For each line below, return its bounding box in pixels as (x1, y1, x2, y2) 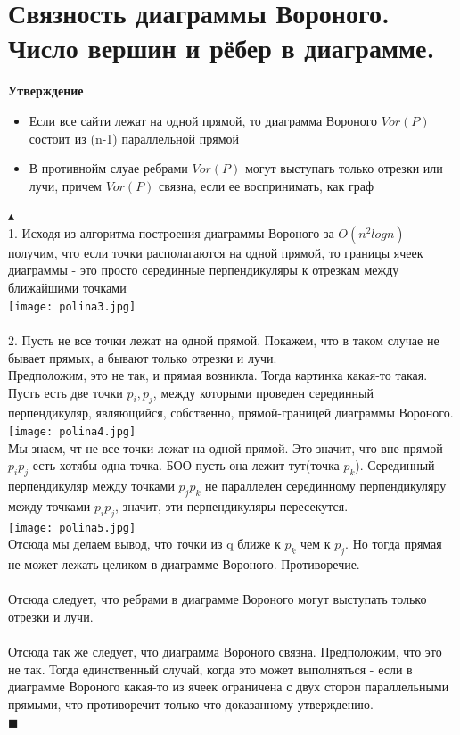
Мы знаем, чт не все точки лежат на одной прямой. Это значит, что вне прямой (8, 438, 443, 457)
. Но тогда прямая (345, 534, 442, 553)
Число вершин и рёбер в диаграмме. (8, 29, 435, 66)
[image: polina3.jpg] (8, 300, 136, 313)
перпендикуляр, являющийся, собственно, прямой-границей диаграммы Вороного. (8, 403, 454, 422)
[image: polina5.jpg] (8, 521, 136, 534)
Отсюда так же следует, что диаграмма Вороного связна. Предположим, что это (8, 642, 442, 661)
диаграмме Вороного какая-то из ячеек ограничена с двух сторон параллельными (8, 677, 449, 696)
